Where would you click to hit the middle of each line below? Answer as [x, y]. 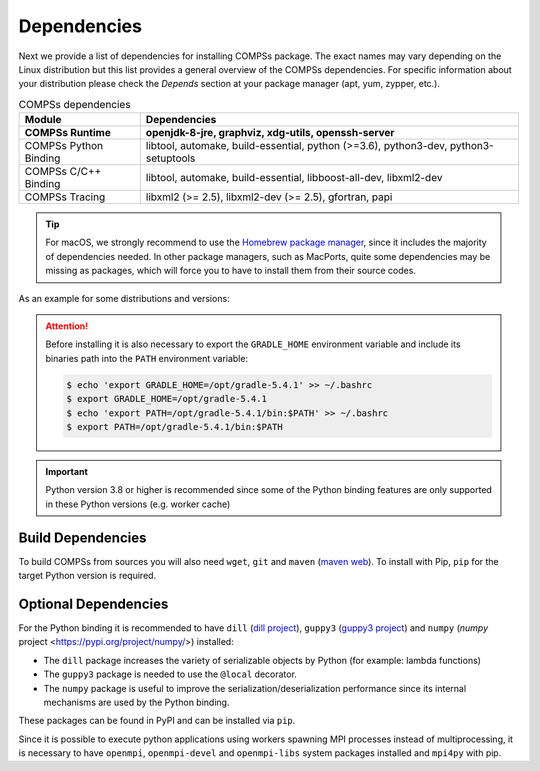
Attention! [67, 326]
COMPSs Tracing [65, 197]
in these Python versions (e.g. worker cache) [138, 504]
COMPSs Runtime [68, 133]
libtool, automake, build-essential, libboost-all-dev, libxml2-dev [294, 178]
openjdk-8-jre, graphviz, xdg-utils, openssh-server [270, 133]
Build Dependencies [82, 537]
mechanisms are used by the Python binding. [136, 702]
